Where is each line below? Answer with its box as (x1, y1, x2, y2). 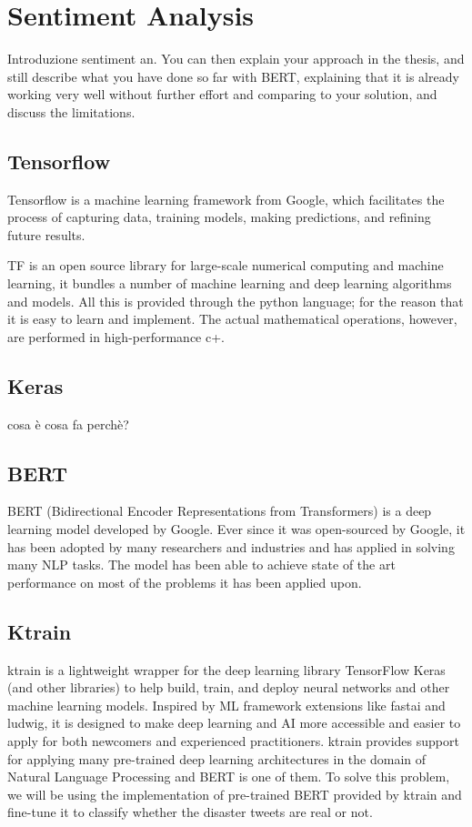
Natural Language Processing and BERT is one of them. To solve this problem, (7, 767, 450, 786)
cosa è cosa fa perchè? (7, 414, 129, 433)
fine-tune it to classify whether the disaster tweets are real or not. (7, 802, 373, 822)
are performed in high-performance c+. (7, 327, 225, 346)
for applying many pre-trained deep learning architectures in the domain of (7, 749, 427, 768)
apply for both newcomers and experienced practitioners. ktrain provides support (7, 731, 459, 750)
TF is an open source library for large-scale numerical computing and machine (7, 256, 444, 275)
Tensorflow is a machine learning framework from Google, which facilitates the (7, 189, 445, 208)
